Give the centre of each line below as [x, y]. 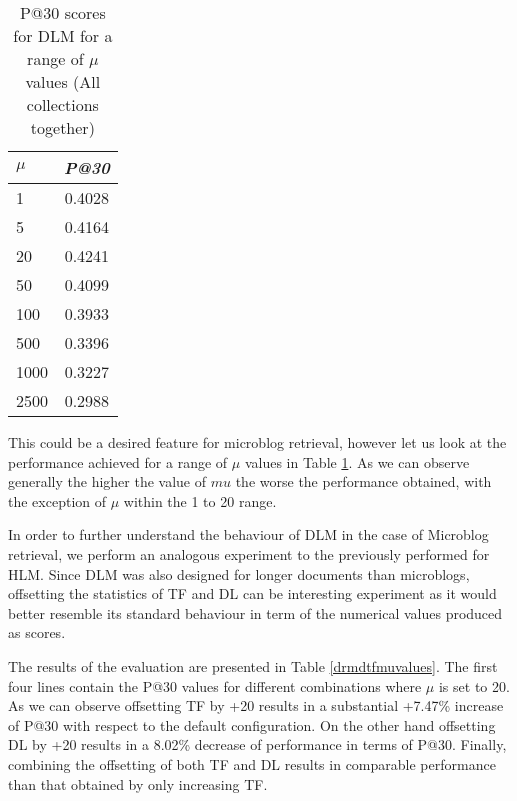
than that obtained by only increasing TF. [138, 783]
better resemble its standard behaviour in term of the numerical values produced [255, 612]
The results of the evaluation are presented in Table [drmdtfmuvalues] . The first [253, 665]
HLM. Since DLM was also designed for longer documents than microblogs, [239, 573]
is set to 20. [474, 685]
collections [62, 104]
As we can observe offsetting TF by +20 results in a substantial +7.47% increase [256, 705]
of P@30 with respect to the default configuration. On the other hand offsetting [252, 724]
